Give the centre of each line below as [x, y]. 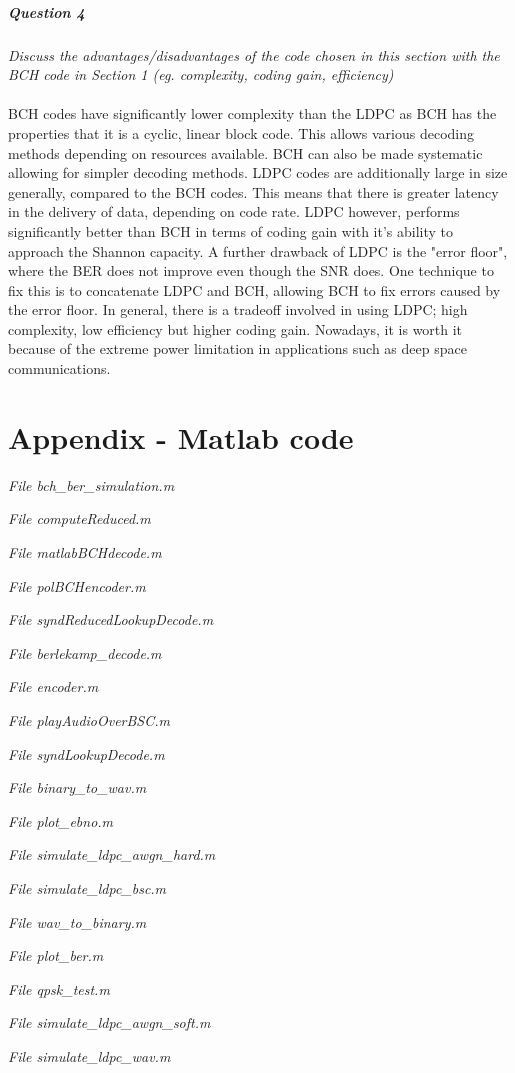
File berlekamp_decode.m [85, 652]
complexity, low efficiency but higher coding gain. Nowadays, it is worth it [235, 328]
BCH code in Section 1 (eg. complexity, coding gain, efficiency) [201, 74]
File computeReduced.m [79, 518]
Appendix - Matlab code [181, 436]
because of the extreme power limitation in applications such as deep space [237, 348]
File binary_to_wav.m [77, 787]
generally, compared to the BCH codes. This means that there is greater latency [253, 191]
